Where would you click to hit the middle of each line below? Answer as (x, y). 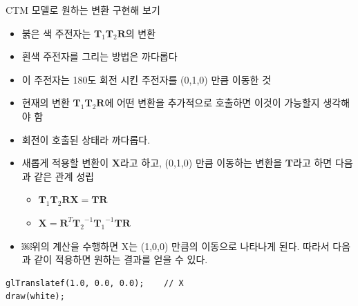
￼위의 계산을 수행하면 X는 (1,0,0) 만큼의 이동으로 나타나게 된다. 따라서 (176, 246)
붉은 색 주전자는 (56, 33)
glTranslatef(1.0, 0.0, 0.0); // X (95, 283)
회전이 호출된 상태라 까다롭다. (86, 139)
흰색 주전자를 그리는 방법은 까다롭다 (100, 56)
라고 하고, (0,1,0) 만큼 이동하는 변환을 (201, 163)
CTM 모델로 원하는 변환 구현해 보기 (83, 10)
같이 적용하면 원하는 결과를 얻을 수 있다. (121, 259)
